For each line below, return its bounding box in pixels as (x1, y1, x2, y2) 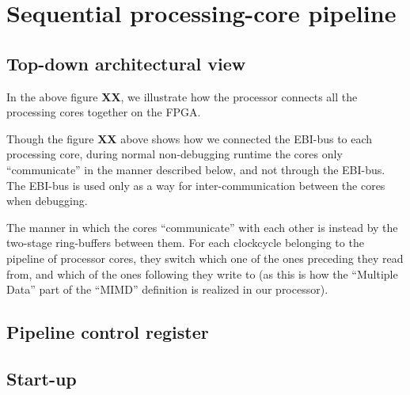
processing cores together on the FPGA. (6, 104, 201, 120)
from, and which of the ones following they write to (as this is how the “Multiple (6, 265, 398, 282)
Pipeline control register (6, 320, 209, 344)
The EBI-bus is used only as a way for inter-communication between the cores (6, 177, 385, 193)
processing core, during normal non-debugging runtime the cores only (6, 146, 343, 162)
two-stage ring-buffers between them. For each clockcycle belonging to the (6, 234, 364, 251)
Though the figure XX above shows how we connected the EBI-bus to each (6, 130, 373, 146)
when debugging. (6, 192, 88, 209)
